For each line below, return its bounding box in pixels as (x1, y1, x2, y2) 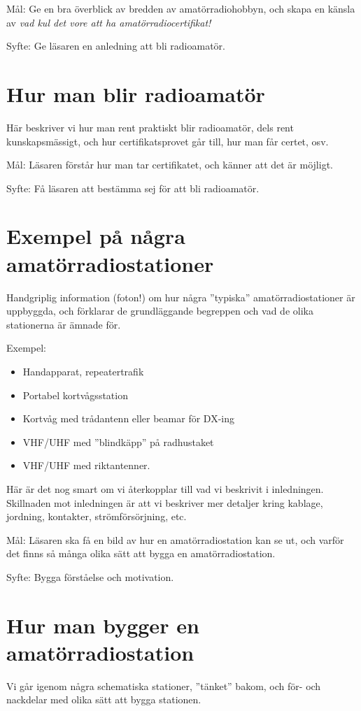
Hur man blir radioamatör (6, 79, 265, 108)
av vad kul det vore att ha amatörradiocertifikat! (6, 15, 211, 29)
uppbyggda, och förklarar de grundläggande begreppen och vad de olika (6, 303, 313, 318)
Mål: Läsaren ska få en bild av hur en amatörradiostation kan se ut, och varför (6, 532, 344, 547)
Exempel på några (6, 222, 185, 250)
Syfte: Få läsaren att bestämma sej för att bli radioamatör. (6, 180, 260, 195)
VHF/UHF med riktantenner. (22, 458, 150, 473)
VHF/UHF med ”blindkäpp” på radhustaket (22, 434, 214, 449)
